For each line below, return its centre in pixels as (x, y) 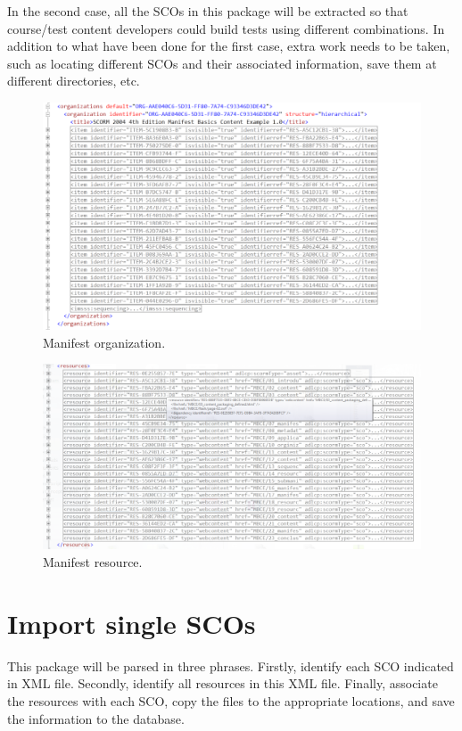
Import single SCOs (132, 623)
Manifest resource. (93, 562)
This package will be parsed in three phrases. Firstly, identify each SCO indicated (231, 665)
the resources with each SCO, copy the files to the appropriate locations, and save (231, 700)
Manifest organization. (104, 342)
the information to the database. (96, 718)
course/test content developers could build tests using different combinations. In (226, 28)
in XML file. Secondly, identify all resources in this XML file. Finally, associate (223, 683)
